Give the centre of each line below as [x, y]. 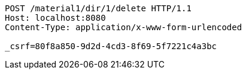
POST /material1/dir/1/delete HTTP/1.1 [98, 8]
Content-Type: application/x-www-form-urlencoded [124, 27]
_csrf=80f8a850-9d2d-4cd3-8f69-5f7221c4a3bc [111, 46]
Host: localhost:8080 [55, 18]
